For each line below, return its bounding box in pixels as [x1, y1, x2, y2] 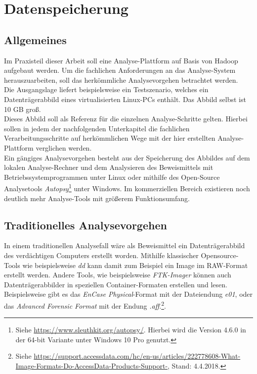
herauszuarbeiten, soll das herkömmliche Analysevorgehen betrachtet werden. [4, 74, 238, 85]
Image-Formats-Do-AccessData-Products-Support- [15, 360, 168, 371]
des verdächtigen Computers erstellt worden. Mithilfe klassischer [4, 250, 199, 260]
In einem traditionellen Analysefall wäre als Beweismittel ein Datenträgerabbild [4, 240, 245, 251]
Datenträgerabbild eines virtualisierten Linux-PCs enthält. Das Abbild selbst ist [4, 94, 246, 104]
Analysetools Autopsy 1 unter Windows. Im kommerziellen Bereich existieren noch [4, 182, 250, 193]
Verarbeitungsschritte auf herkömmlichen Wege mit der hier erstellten [4, 133, 215, 143]
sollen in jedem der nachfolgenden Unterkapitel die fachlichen [4, 123, 190, 133]
